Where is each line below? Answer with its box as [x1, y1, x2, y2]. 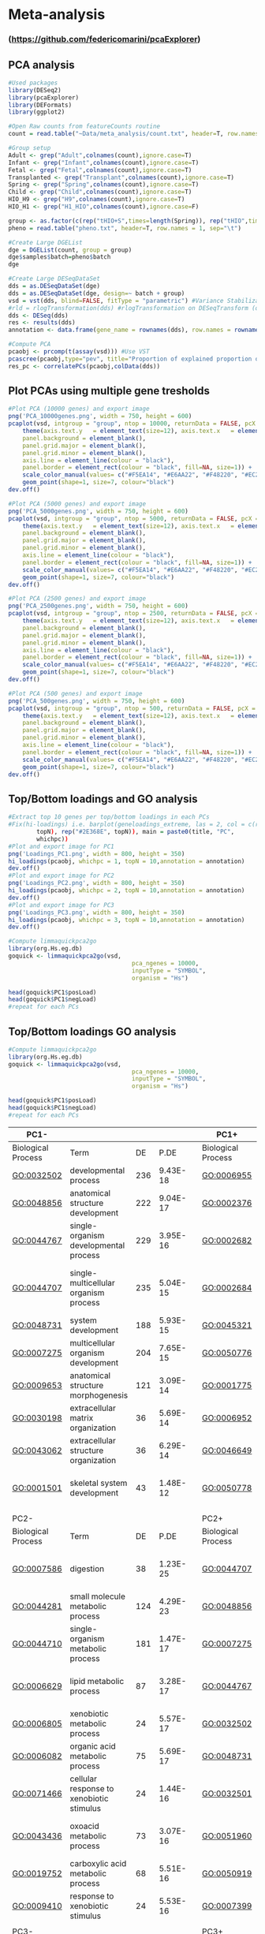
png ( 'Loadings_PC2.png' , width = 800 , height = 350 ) [8, 879, 185, 887]
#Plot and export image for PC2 [8, 872, 114, 880]
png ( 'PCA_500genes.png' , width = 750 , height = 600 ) [8, 696, 185, 705]
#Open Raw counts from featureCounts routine [8, 122, 160, 131]
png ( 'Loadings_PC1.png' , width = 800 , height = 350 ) [8, 849, 185, 857]
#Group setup [8, 144, 51, 152]
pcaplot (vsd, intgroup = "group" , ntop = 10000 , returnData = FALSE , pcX [8, 420, 256, 427]
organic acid [69, 1741, 116, 1752]
